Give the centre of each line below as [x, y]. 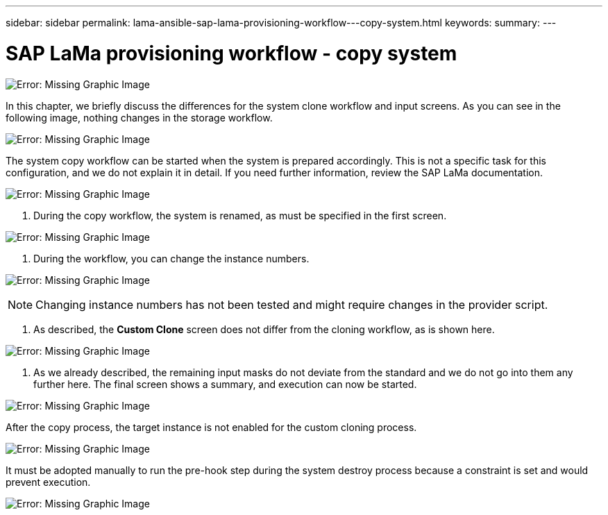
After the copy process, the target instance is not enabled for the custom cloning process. [211, 427]
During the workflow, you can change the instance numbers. [171, 258]
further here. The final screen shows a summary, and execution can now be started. [225, 384]
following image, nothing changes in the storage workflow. [139, 117]
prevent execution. [48, 482]
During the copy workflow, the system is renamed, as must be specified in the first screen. [240, 215]
